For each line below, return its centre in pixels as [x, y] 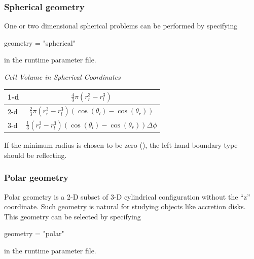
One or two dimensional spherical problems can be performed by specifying [121, 26]
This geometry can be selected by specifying [72, 216]
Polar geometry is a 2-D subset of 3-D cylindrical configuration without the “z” [127, 196]
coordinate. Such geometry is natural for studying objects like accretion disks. [125, 206]
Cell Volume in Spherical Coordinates [62, 77]
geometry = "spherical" [40, 42]
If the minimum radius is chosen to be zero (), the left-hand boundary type [121, 145]
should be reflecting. [35, 155]
